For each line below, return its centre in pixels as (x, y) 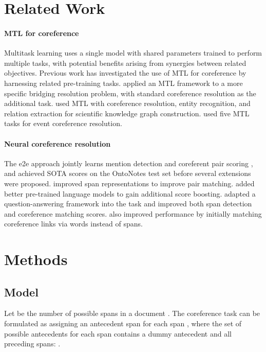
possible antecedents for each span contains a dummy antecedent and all (118, 333)
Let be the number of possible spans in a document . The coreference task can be (132, 313)
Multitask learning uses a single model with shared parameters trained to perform (133, 53)
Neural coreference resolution (58, 143)
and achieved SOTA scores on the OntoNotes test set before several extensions (128, 173)
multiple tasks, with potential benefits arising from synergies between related (125, 63)
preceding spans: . (32, 344)
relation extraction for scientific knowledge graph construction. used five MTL (127, 113)
